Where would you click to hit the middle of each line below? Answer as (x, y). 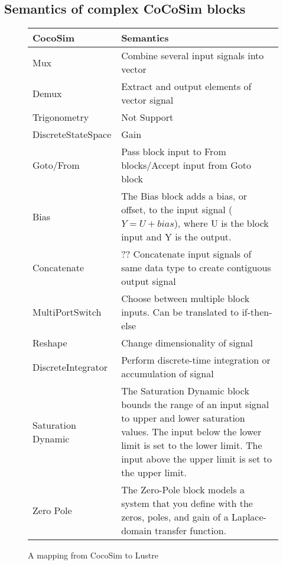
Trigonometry (61, 117)
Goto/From (56, 165)
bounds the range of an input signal (195, 405)
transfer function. (191, 531)
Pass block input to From (174, 152)
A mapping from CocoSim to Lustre (93, 555)
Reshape (50, 343)
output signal (149, 281)
